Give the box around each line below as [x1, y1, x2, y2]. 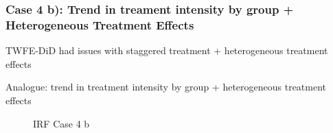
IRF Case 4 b [33, 116, 90, 130]
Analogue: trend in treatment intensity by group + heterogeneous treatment [5, 80, 327, 94]
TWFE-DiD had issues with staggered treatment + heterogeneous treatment [5, 43, 328, 58]
